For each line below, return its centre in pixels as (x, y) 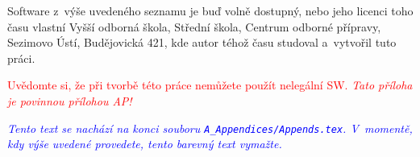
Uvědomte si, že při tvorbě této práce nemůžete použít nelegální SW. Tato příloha (210, 85)
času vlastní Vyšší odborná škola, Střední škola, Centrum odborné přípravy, (194, 26)
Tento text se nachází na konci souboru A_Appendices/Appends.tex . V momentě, (210, 128)
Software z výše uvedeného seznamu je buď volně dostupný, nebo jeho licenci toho (210, 10)
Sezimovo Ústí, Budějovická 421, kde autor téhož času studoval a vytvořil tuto (202, 42)
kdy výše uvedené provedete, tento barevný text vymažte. (145, 144)
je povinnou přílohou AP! (70, 100)
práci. (21, 58)
